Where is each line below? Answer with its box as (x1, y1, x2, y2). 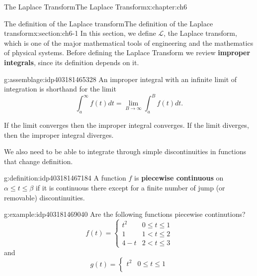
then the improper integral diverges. (4, 129, 114, 140)
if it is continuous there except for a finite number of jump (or (35, 183, 225, 193)
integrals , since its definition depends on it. (4, 57, 139, 67)
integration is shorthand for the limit (4, 84, 116, 94)
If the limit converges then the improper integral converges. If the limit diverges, (4, 120, 249, 130)
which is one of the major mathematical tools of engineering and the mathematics (4, 37, 254, 48)
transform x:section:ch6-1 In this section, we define (4, 28, 156, 38)
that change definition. (4, 156, 73, 166)
